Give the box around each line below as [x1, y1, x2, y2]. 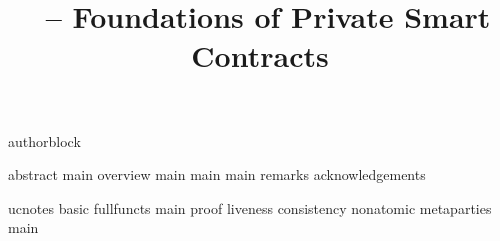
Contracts [191, 35, 329, 76]
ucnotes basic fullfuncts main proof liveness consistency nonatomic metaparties [8, 197, 492, 218]
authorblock [8, 130, 81, 151]
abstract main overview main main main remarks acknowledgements [8, 164, 426, 185]
